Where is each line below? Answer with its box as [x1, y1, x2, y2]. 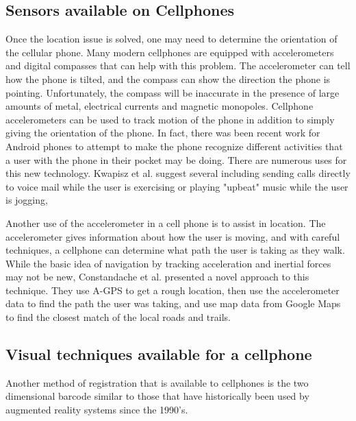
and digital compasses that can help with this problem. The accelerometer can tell [5, 58, 351, 73]
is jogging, [5, 193, 48, 207]
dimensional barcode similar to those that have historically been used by [5, 389, 309, 403]
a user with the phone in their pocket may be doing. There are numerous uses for [5, 152, 347, 167]
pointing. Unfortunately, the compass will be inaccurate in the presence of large [5, 85, 340, 99]
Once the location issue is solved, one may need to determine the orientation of [5, 32, 338, 46]
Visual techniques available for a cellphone [5, 344, 312, 365]
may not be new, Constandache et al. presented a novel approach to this [5, 269, 309, 284]
